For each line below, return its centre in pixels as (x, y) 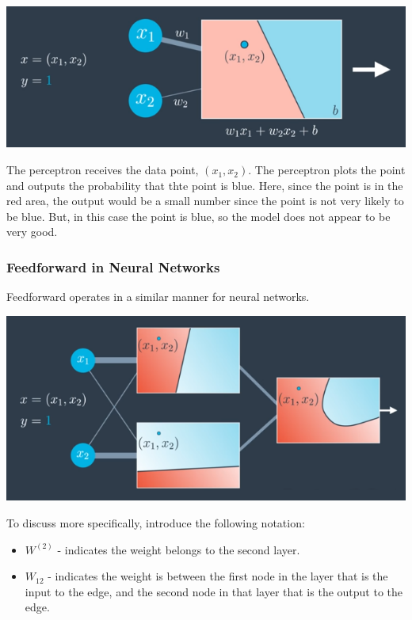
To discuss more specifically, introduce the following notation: (156, 522)
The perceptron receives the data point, (103, 170)
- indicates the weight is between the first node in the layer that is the (218, 576)
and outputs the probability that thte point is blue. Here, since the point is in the (205, 185)
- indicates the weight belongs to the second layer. (179, 549)
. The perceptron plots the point (327, 170)
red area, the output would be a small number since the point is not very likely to (205, 201)
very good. (32, 232)
